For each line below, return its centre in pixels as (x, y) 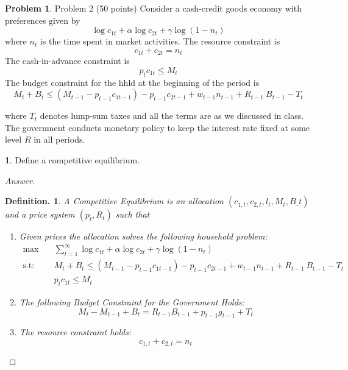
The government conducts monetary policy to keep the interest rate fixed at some (158, 127)
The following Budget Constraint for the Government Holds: (132, 301)
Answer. (20, 180)
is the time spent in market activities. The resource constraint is (160, 41)
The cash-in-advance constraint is (67, 61)
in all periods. (59, 139)
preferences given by (43, 20)
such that (133, 214)
